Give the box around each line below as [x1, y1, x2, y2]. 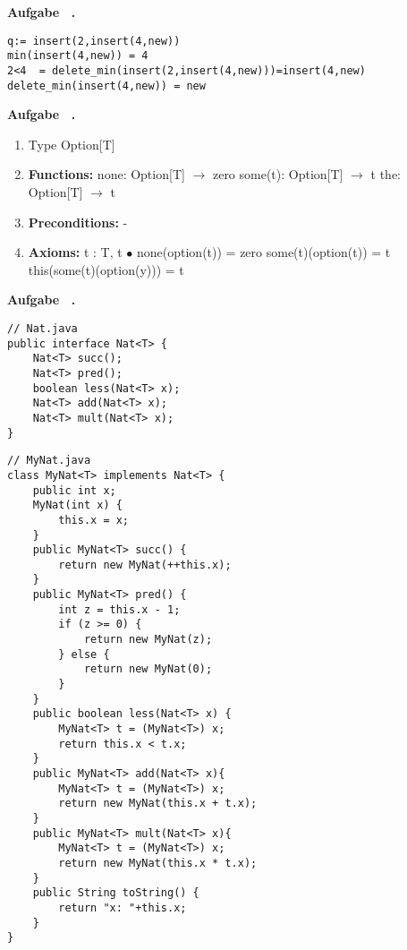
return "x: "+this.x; [58, 901, 187, 914]
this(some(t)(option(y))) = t [28, 260, 184, 278]
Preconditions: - [28, 212, 128, 231]
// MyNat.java [7, 454, 91, 467]
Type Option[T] [28, 134, 115, 153]
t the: [370, 165, 402, 184]
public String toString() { [32, 886, 199, 900]
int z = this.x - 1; [58, 603, 181, 616]
